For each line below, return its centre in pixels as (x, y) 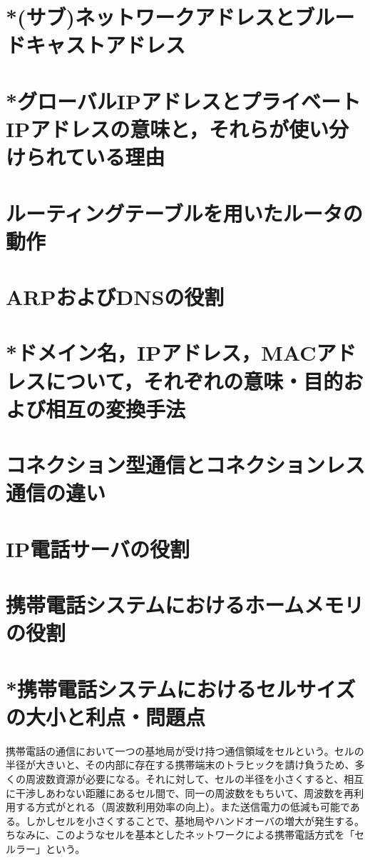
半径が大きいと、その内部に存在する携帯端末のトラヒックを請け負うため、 (180, 765)
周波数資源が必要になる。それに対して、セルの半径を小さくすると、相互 (195, 779)
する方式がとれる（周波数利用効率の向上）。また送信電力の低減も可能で (183, 807)
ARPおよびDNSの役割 (115, 297)
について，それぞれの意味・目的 (195, 380)
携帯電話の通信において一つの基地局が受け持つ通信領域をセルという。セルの (185, 750)
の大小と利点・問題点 (106, 716)
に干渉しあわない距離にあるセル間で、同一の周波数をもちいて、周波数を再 (180, 792)
